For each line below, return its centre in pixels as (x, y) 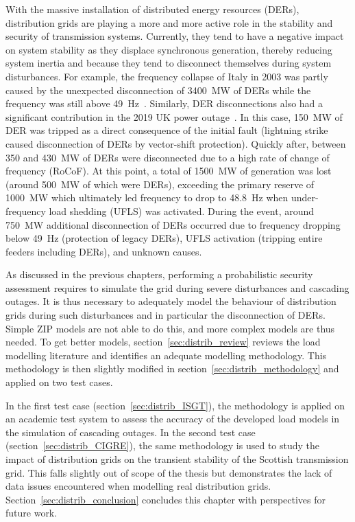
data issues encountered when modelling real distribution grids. (138, 486)
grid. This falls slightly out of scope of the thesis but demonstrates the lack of (169, 472)
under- (305, 197)
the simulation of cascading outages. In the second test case (131, 432)
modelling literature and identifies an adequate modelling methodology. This (166, 355)
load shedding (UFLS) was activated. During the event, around (182, 211)
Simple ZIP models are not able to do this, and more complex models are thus (170, 328)
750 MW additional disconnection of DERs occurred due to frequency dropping (173, 224)
